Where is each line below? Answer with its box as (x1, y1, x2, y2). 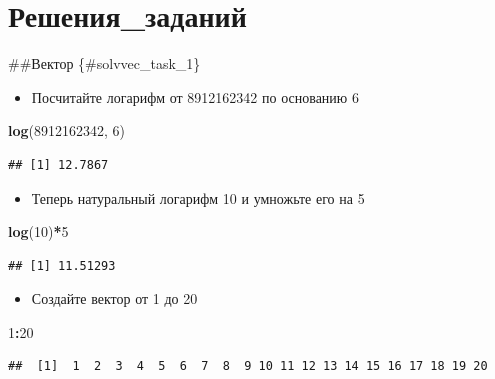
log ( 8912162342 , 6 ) (8, 120, 126, 141)
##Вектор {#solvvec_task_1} (8, 53, 201, 74)
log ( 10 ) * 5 (8, 221, 69, 242)
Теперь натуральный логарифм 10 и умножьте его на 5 (31, 187, 365, 208)
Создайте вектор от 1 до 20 (31, 288, 198, 309)
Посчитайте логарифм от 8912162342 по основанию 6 (31, 86, 359, 107)
